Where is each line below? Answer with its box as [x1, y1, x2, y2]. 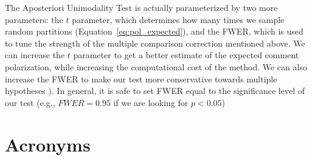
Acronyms [5, 132, 91, 156]
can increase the [5, 48, 65, 61]
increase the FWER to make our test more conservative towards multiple [5, 72, 277, 85]
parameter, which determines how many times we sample [72, 13, 285, 25]
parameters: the [5, 13, 63, 25]
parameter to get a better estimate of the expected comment [73, 48, 299, 61]
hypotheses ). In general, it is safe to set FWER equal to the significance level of [5, 84, 305, 97]
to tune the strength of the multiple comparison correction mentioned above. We [5, 36, 305, 49]
